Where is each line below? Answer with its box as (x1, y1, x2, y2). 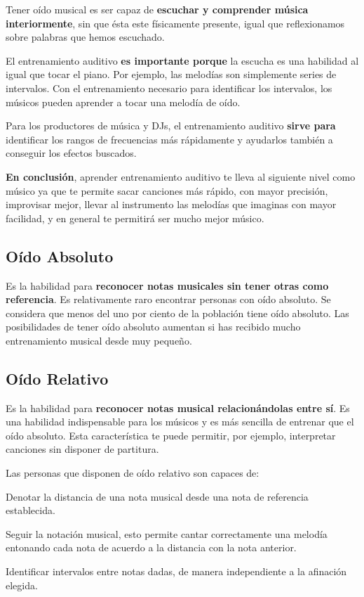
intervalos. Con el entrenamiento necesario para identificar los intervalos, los (6, 80, 332, 95)
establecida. (6, 503, 55, 518)
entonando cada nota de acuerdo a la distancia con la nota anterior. (6, 540, 297, 555)
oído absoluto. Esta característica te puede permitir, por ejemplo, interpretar (6, 428, 336, 442)
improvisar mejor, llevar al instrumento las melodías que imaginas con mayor (6, 197, 337, 212)
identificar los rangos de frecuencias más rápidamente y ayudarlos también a (6, 131, 333, 146)
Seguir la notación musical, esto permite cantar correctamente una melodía (6, 526, 328, 541)
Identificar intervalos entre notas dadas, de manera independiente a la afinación (6, 564, 347, 579)
